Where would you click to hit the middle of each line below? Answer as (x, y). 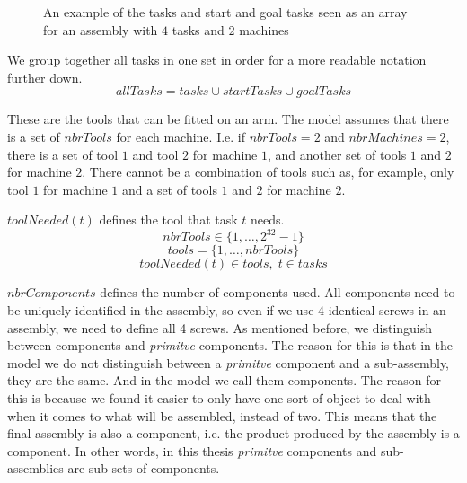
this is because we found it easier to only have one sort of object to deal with (219, 398)
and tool (155, 154)
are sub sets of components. (144, 468)
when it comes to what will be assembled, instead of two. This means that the (222, 415)
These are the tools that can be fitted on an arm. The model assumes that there (228, 119)
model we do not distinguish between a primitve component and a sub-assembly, (229, 362)
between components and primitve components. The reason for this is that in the (230, 345)
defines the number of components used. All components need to (278, 292)
